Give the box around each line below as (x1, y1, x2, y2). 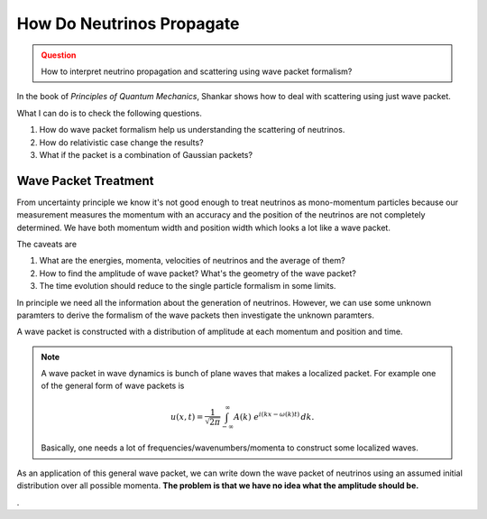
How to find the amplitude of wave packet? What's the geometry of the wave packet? (39, 267, 356, 279)
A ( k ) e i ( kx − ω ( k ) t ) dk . (233, 410, 315, 422)
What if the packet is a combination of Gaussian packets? (39, 149, 253, 160)
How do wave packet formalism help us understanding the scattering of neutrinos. (39, 125, 345, 135)
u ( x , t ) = (170, 412, 204, 422)
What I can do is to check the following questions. (16, 107, 202, 118)
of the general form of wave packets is (41, 380, 185, 392)
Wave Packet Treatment (16, 172, 154, 189)
